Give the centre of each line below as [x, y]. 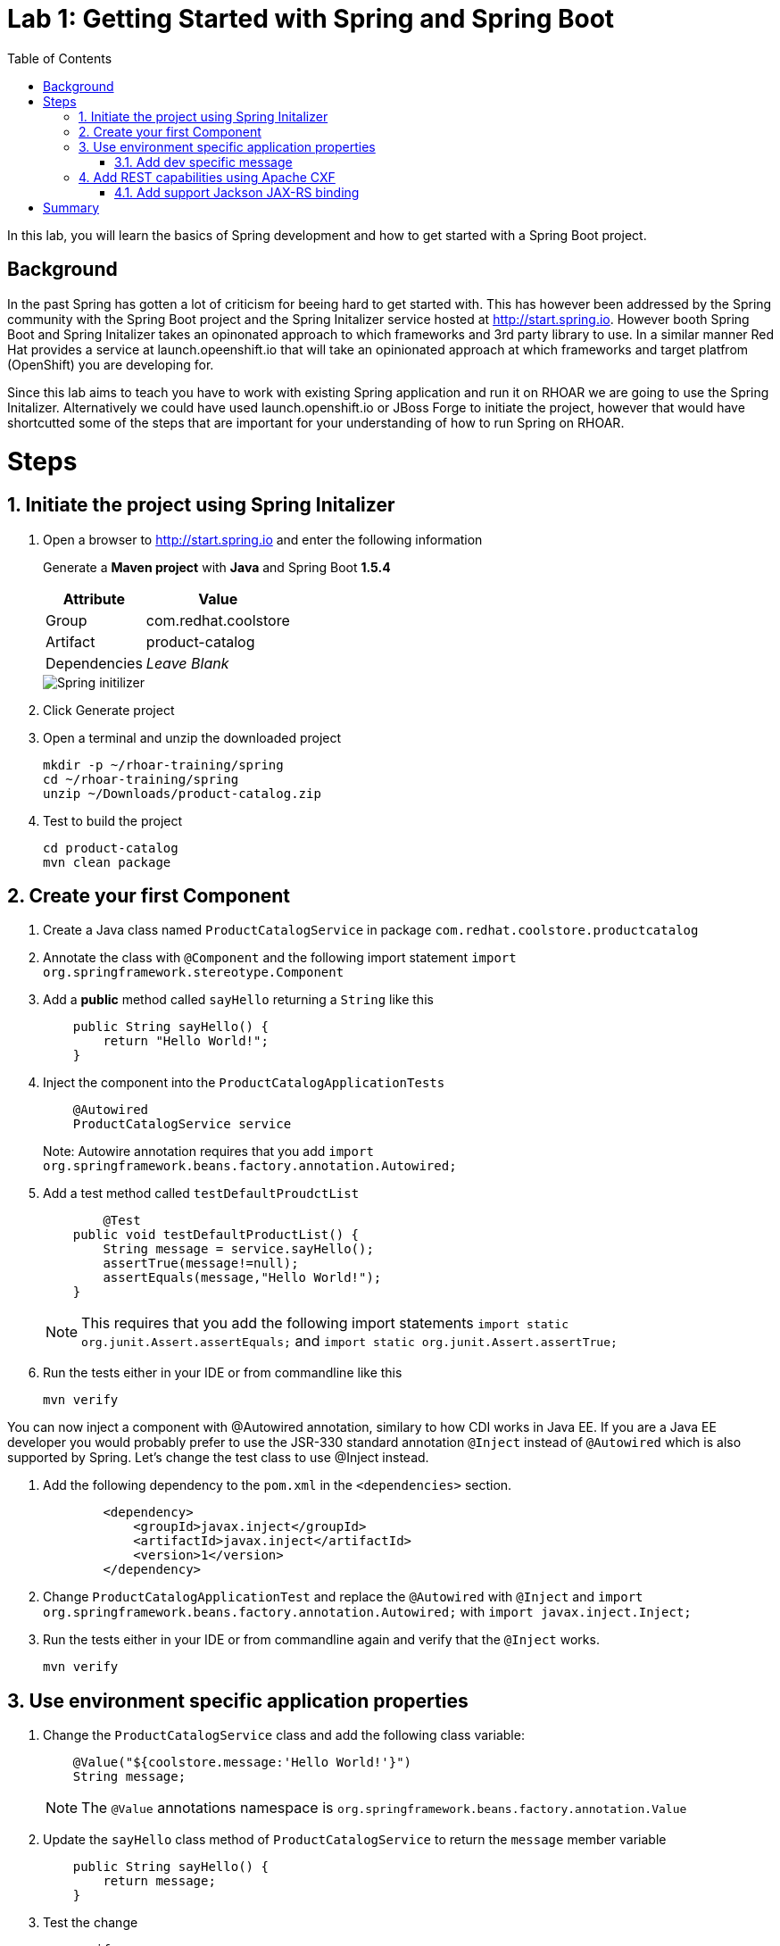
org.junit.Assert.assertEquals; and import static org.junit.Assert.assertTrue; [349, 1341]
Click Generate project [109, 710]
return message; [159, 1881]
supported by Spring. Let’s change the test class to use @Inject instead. [218, 1458]
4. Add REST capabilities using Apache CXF [207, 177]
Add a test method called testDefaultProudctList [201, 1193]
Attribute [94, 599]
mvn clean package [107, 862]
